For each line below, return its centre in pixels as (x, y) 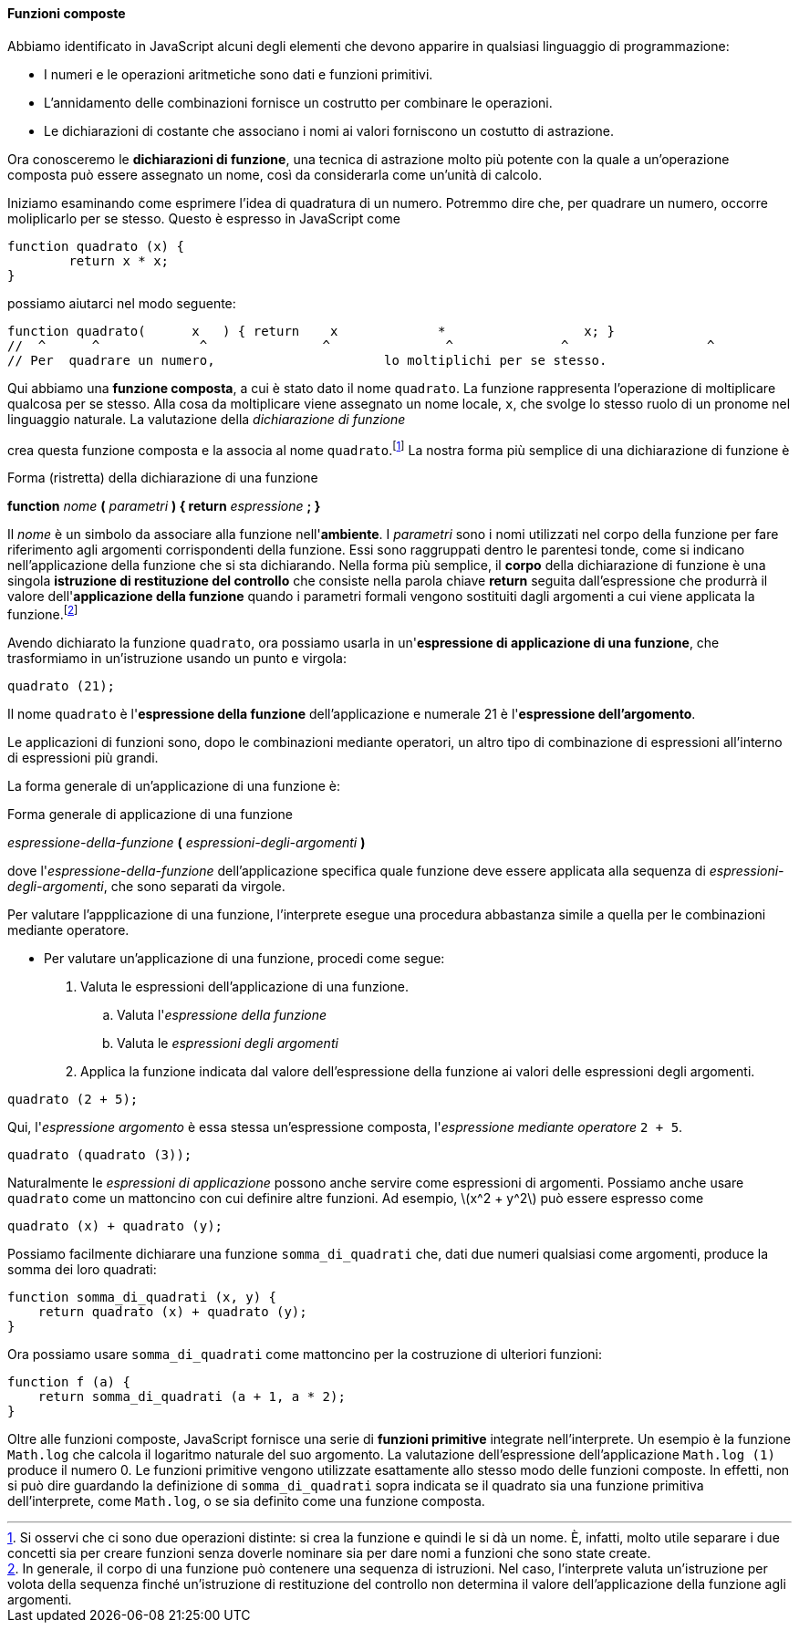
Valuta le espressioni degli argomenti (228, 1043)
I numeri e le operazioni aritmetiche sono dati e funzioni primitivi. (239, 74)
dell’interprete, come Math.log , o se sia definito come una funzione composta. (246, 1500)
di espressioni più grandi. (83, 757)
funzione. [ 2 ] (43, 613)
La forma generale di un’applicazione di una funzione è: (174, 785)
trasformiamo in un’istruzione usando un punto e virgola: (177, 658)
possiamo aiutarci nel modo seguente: (122, 303)
